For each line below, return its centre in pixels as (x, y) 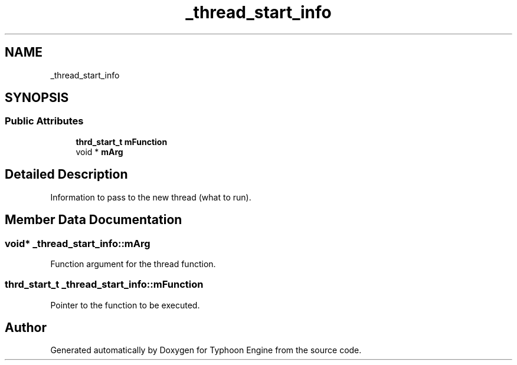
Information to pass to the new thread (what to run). (151, 197)
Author (26, 328)
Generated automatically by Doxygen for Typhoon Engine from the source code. (206, 350)
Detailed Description (66, 175)
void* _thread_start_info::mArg (78, 243)
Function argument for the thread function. (133, 264)
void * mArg (99, 152)
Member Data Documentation (94, 220)
